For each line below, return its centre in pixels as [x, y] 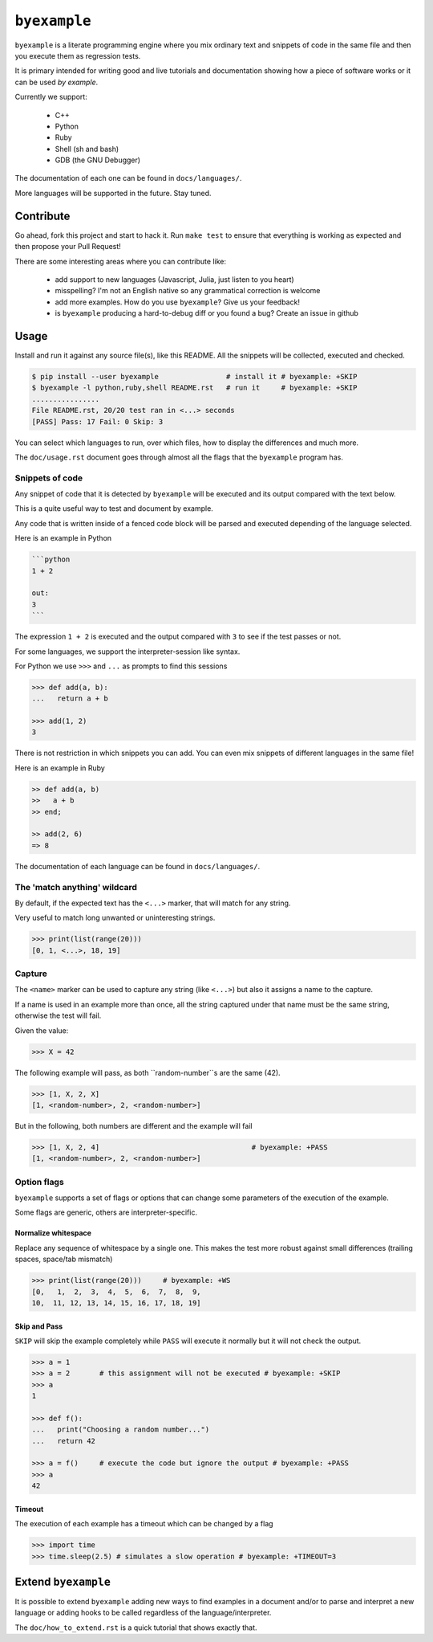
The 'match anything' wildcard [76, 887]
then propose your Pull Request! [68, 247]
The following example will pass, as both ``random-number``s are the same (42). [148, 1072]
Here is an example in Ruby [60, 768]
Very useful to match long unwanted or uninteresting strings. [115, 918]
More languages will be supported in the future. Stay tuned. [113, 193]
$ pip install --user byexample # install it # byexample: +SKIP [194, 376]
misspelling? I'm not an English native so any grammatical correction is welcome [188, 291]
